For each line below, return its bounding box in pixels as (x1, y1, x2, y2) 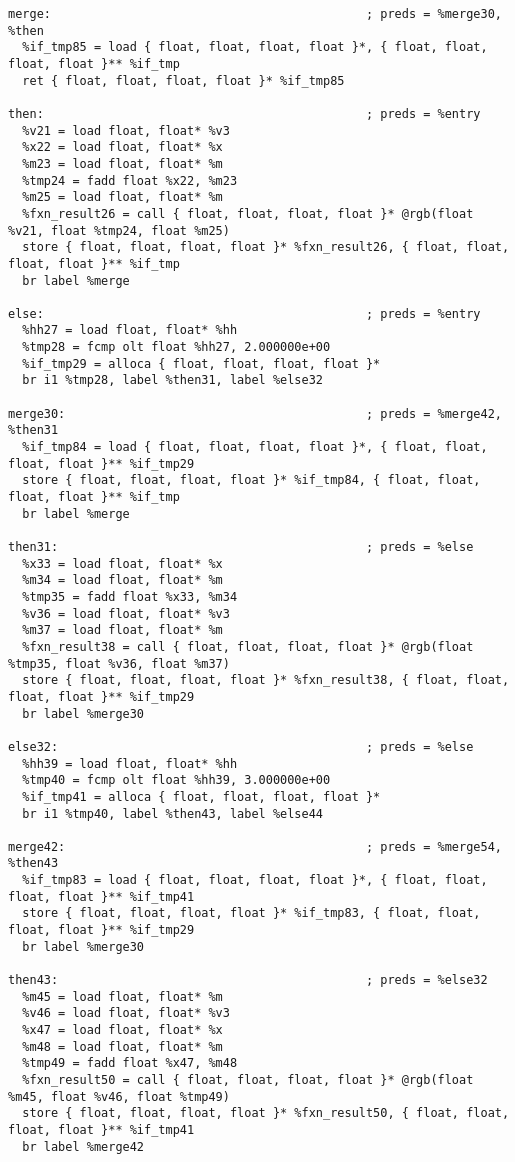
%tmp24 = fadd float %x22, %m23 (22, 173, 238, 188)
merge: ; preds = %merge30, (8, 7, 502, 21)
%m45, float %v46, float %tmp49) (8, 1089, 230, 1104)
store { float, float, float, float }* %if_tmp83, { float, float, (22, 906, 481, 921)
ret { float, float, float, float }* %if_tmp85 (22, 73, 345, 88)
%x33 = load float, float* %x (22, 556, 223, 571)
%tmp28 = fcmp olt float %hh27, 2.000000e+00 (22, 340, 331, 355)
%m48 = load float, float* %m (22, 1039, 223, 1054)
